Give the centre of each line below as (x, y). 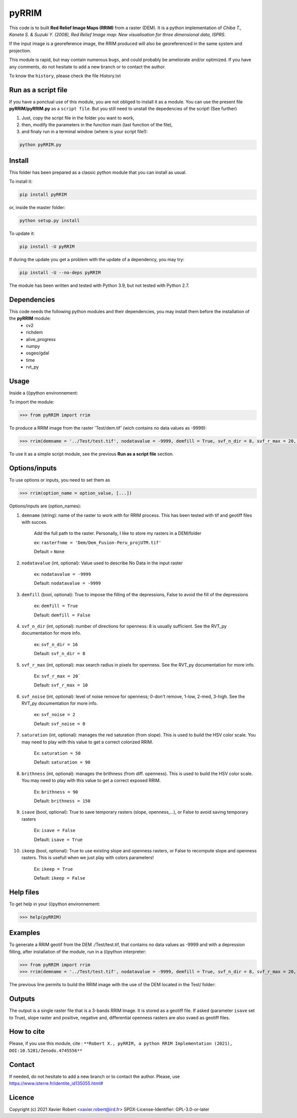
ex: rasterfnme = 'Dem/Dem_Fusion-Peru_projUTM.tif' (98, 542)
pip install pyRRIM (43, 195)
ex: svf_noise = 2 (55, 715)
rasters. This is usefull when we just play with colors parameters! (88, 858)
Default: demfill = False (62, 615)
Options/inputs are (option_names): (45, 506)
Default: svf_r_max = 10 (61, 685)
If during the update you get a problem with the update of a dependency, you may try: (97, 260)
